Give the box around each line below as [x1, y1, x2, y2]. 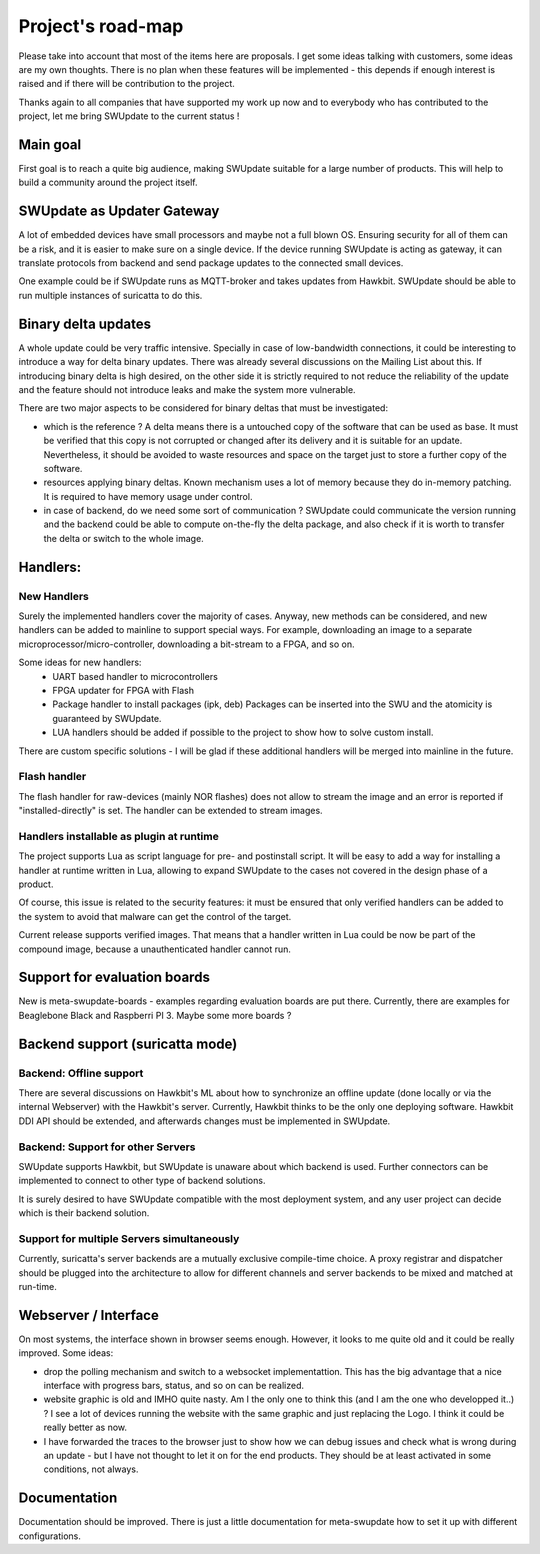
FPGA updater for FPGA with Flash [52, 684, 195, 696]
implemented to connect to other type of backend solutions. [18, 1175, 266, 1187]
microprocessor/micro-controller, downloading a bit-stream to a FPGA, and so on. [18, 638, 355, 650]
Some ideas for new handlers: [18, 656, 142, 669]
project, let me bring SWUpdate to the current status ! [18, 110, 240, 122]
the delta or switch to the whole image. [43, 532, 204, 544]
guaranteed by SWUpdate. [52, 712, 162, 724]
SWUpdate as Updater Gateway [18, 203, 220, 220]
